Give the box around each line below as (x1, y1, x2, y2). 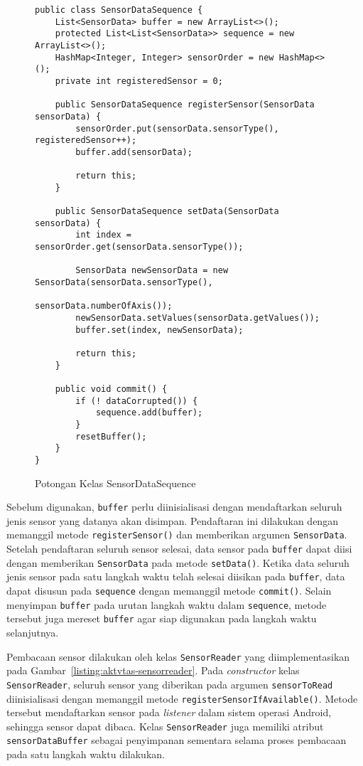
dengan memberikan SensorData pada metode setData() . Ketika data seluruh (6, 555, 350, 570)
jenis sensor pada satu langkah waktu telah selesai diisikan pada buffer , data (6, 569, 345, 584)
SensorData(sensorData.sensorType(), (35, 277, 213, 288)
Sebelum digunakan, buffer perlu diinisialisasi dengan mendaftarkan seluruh (6, 499, 342, 514)
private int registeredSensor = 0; (55, 75, 223, 86)
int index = (75, 230, 132, 240)
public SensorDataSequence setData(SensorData (55, 206, 279, 217)
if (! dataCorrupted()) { (75, 395, 198, 406)
